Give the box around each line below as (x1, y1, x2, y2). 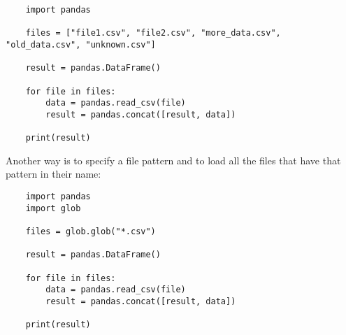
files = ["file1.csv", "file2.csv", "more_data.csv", (25, 28, 281, 38)
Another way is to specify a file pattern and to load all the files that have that (6, 152, 341, 167)
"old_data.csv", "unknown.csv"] (6, 39, 156, 50)
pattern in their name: (6, 166, 101, 181)
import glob (25, 203, 81, 213)
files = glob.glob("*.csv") (25, 227, 156, 237)
